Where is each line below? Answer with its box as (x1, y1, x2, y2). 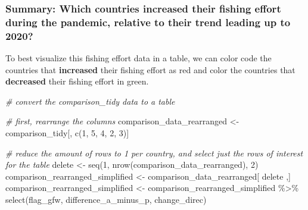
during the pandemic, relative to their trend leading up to (5, 14, 291, 29)
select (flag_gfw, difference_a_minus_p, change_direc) (5, 193, 207, 205)
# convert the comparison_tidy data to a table (5, 95, 175, 107)
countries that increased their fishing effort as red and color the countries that (5, 63, 295, 76)
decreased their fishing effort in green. (5, 75, 149, 87)
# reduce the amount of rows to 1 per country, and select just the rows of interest (5, 146, 303, 159)
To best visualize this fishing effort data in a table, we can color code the (5, 52, 272, 64)
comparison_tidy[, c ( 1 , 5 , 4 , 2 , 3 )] (5, 127, 129, 139)
